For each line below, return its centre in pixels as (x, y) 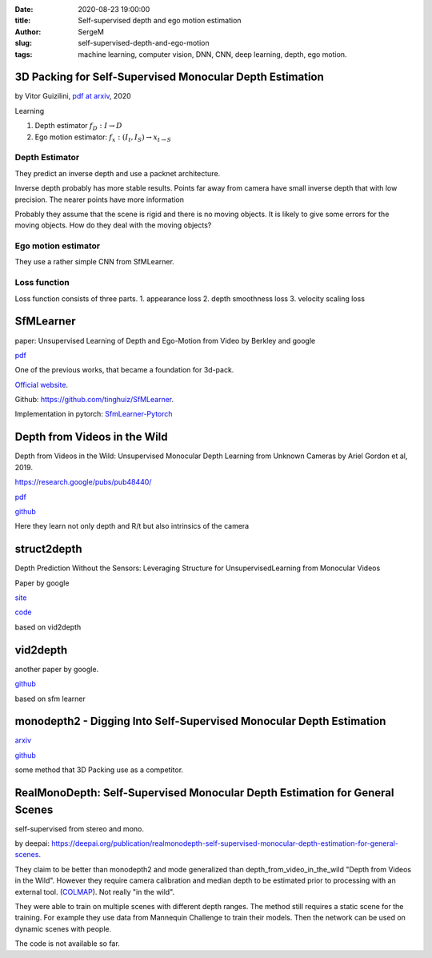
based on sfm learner (50, 698)
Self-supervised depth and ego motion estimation (160, 21)
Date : (24, 9)
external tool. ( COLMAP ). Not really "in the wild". (95, 892)
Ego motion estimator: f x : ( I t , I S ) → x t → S (103, 138)
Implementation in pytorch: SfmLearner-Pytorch (94, 414)
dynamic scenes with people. (63, 928)
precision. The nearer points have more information (99, 199)
